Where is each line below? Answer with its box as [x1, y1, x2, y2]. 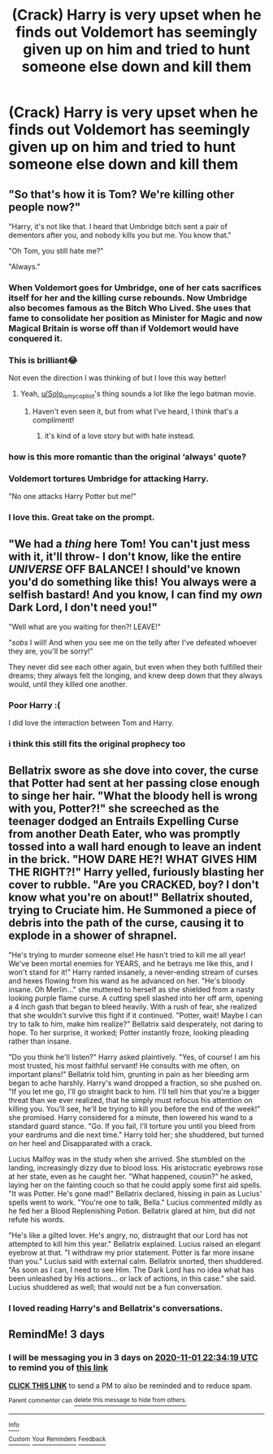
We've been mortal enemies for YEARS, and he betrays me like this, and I [8, 959, 253, 968]
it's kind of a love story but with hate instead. [44, 431, 195, 441]
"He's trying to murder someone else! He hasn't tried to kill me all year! [8, 950, 246, 960]
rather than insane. [8, 1036, 71, 1046]
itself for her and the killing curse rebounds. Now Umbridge [8, 292, 248, 303]
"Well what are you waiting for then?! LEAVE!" [8, 622, 161, 632]
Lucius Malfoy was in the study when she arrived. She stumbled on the [8, 1154, 246, 1164]
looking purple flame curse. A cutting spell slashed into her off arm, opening [8, 993, 263, 1003]
